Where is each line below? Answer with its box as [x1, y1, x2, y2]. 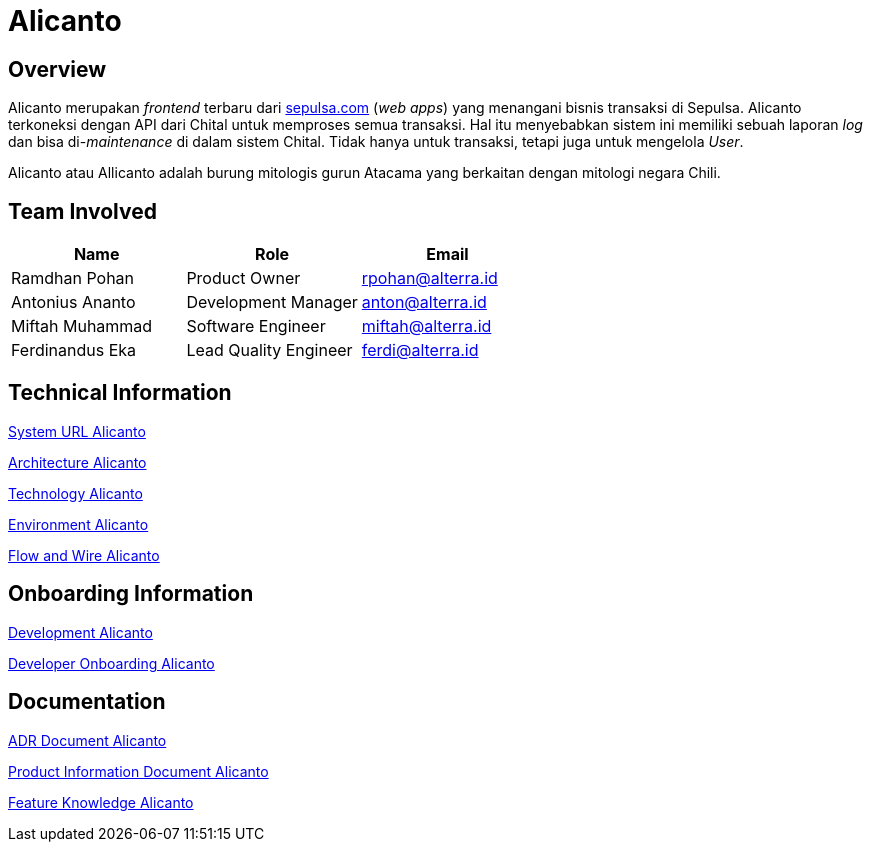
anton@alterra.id [361, 292, 487, 313]
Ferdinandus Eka [11, 340, 137, 361]
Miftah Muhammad [11, 316, 153, 337]
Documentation [8, 689, 166, 715]
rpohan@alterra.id [361, 268, 498, 289]
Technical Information [8, 380, 232, 406]
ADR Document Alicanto [8, 731, 167, 749]
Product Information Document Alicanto [8, 762, 269, 780]
